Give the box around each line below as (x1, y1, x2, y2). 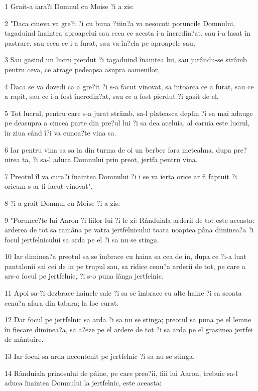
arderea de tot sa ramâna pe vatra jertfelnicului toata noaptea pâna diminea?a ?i (5, 224, 254, 235)
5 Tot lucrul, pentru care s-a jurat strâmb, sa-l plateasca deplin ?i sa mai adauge (5, 107, 253, 118)
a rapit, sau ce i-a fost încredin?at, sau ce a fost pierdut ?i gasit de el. (5, 91, 219, 101)
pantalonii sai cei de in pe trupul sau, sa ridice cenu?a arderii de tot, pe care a (5, 260, 245, 271)
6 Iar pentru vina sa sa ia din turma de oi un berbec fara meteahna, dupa (5, 144, 231, 155)
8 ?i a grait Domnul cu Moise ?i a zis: (5, 197, 120, 208)
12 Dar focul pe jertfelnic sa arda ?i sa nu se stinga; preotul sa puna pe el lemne (5, 314, 251, 325)
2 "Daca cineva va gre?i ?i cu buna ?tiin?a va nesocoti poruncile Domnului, (5, 18, 235, 28)
